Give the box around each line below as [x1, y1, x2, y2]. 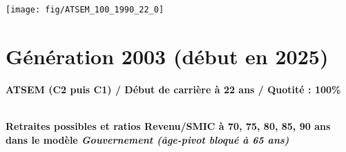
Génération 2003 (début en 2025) [6, 41, 329, 70]
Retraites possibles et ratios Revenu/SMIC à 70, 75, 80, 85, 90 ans [6, 118, 331, 133]
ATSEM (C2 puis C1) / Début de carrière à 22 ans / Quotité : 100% [6, 82, 341, 96]
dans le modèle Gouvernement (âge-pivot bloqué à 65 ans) [6, 132, 289, 146]
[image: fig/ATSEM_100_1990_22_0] [6, 5, 164, 15]
